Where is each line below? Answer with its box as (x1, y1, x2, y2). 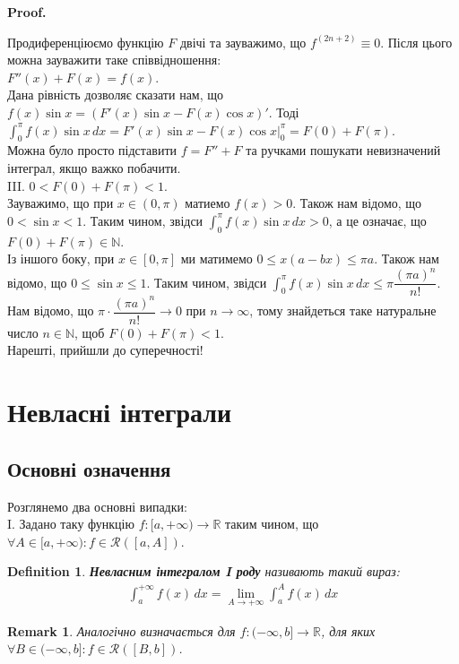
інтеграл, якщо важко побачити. (7, 158, 181, 177)
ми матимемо (180, 249, 253, 268)
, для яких (320, 621, 376, 640)
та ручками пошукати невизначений (246, 141, 441, 160)
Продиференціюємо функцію (7, 32, 164, 51)
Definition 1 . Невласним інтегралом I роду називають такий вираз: (7, 562, 400, 581)
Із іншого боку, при (7, 249, 115, 268)
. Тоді (268, 102, 299, 121)
